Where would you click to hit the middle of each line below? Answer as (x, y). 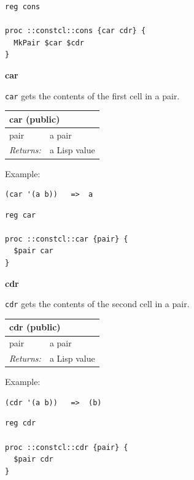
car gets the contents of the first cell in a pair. (92, 95)
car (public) (35, 119)
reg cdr (21, 423)
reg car (21, 215)
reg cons (23, 7)
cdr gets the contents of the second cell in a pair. (97, 304)
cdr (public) (35, 327)
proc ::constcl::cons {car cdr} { (76, 31)
